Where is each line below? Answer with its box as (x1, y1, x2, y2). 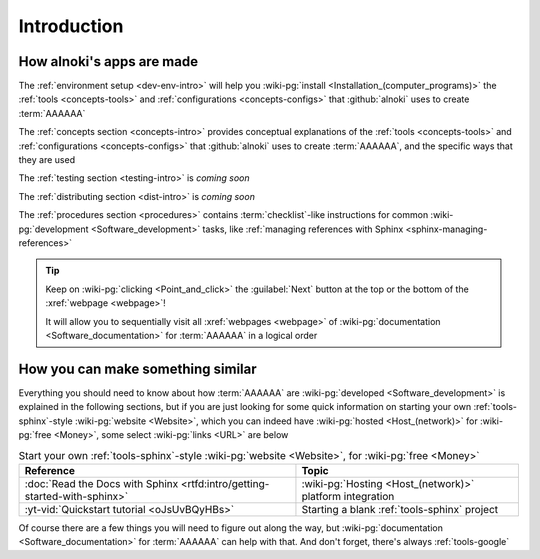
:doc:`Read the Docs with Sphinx (24, 476, 179, 490)
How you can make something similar (18, 360, 257, 377)
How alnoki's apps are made (18, 53, 199, 70)
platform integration (301, 489, 395, 503)
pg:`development (18, 223, 89, 235)
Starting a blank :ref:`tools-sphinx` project (301, 502, 499, 516)
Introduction (18, 15, 124, 37)
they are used (18, 154, 75, 166)
